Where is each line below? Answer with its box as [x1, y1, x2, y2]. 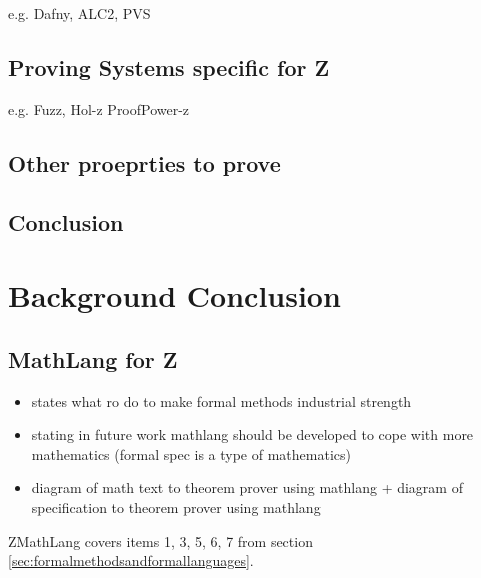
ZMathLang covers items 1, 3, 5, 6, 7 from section [8, 530, 313, 551]
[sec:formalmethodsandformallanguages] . [8, 550, 254, 571]
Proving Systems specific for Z [8, 51, 330, 82]
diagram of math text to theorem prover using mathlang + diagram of [31, 477, 463, 498]
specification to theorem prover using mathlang [31, 496, 321, 517]
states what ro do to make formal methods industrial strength [31, 390, 412, 411]
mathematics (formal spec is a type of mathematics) [31, 443, 351, 464]
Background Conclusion [8, 275, 341, 316]
